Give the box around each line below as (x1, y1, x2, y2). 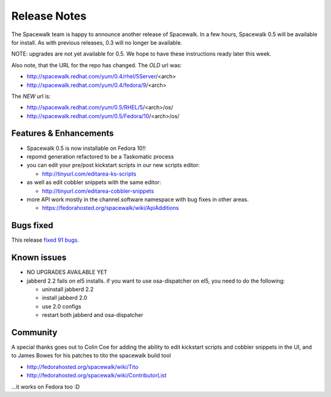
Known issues (11, 253, 67, 263)
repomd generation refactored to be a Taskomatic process (26, 153, 174, 160)
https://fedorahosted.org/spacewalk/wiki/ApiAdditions (42, 204, 179, 212)
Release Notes (11, 9, 87, 23)
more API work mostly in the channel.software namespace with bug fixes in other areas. (26, 196, 249, 203)
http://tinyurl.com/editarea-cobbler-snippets (42, 187, 154, 195)
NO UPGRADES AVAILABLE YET (26, 269, 107, 276)
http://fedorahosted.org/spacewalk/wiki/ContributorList (26, 372, 167, 379)
